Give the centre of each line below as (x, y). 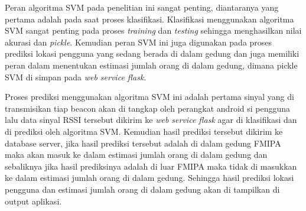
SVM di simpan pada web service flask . (76, 77)
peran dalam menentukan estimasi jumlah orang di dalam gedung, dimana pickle (151, 65)
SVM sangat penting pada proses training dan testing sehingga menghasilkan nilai (153, 30)
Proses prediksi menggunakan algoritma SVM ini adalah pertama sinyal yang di (149, 97)
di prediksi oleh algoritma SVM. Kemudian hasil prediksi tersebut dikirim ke (144, 131)
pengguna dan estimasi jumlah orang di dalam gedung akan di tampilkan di (142, 189)
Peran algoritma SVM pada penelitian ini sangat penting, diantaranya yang (142, 7)
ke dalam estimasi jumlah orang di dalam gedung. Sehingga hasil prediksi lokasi (149, 178)
